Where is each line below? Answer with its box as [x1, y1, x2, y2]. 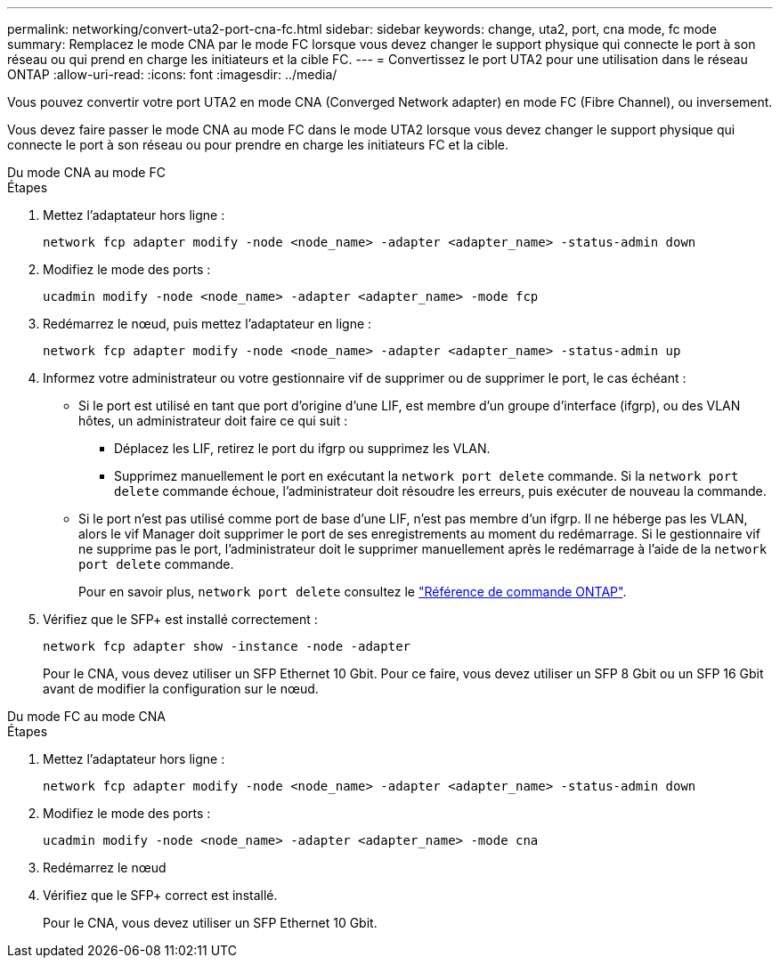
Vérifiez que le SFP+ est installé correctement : [43, 612, 318, 627]
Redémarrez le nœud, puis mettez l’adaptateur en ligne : [43, 316, 372, 331]
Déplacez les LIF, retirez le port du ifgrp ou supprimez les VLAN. [114, 441, 491, 456]
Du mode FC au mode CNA [7, 709, 166, 724]
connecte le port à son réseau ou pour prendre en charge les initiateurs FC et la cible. [7, 137, 509, 152]
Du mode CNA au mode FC [7, 165, 166, 180]
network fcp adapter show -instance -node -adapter [43, 639, 411, 653]
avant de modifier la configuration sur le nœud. [43, 681, 319, 696]
